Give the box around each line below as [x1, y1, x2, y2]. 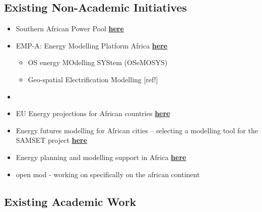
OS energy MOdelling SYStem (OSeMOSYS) [28, 57, 168, 68]
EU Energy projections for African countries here [16, 108, 170, 119]
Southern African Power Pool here [16, 23, 124, 34]
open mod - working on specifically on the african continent [16, 169, 200, 179]
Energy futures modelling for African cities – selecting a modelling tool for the [16, 125, 258, 135]
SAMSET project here [16, 135, 87, 145]
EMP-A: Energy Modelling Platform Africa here [16, 40, 168, 50]
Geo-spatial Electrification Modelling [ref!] [28, 74, 158, 84]
